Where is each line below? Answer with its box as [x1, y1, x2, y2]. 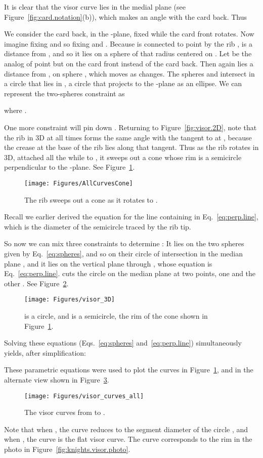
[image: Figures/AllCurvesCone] [24, 179, 133, 187]
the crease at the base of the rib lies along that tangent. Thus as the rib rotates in [4, 142, 259, 152]
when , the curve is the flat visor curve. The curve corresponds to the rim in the [4, 434, 252, 444]
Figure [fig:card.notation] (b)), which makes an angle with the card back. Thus [4, 11, 247, 22]
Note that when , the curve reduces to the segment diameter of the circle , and [4, 424, 248, 434]
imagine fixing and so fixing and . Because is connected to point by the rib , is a [4, 38, 252, 49]
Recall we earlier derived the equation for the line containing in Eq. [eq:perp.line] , [4, 211, 258, 222]
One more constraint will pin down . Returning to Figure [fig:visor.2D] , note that [4, 122, 257, 132]
